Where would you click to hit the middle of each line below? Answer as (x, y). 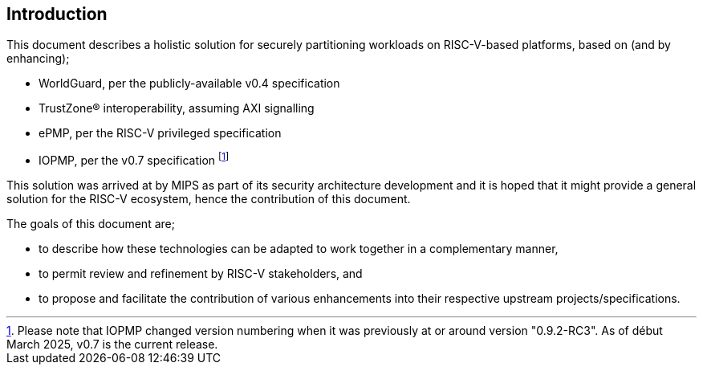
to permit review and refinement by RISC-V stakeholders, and (201, 274)
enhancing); (38, 59)
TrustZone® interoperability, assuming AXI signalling (177, 108)
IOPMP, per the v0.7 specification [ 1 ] (134, 159)
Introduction (57, 14)
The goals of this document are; (91, 224)
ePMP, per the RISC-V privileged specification (160, 133)
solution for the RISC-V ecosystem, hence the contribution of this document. (209, 199)
